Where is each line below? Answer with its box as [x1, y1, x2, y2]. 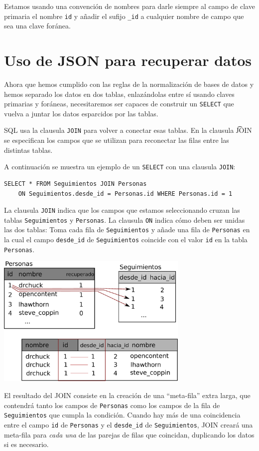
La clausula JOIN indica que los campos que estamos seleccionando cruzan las [4, 205, 240, 215]
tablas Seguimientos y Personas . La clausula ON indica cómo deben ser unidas [4, 214, 245, 225]
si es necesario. [4, 439, 49, 450]
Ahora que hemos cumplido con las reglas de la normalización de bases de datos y [4, 78, 254, 89]
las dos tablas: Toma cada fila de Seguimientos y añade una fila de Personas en [4, 224, 250, 235]
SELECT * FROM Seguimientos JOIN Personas [4, 180, 147, 187]
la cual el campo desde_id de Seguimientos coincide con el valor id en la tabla [4, 234, 248, 245]
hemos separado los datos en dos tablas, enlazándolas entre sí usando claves [4, 88, 235, 99]
